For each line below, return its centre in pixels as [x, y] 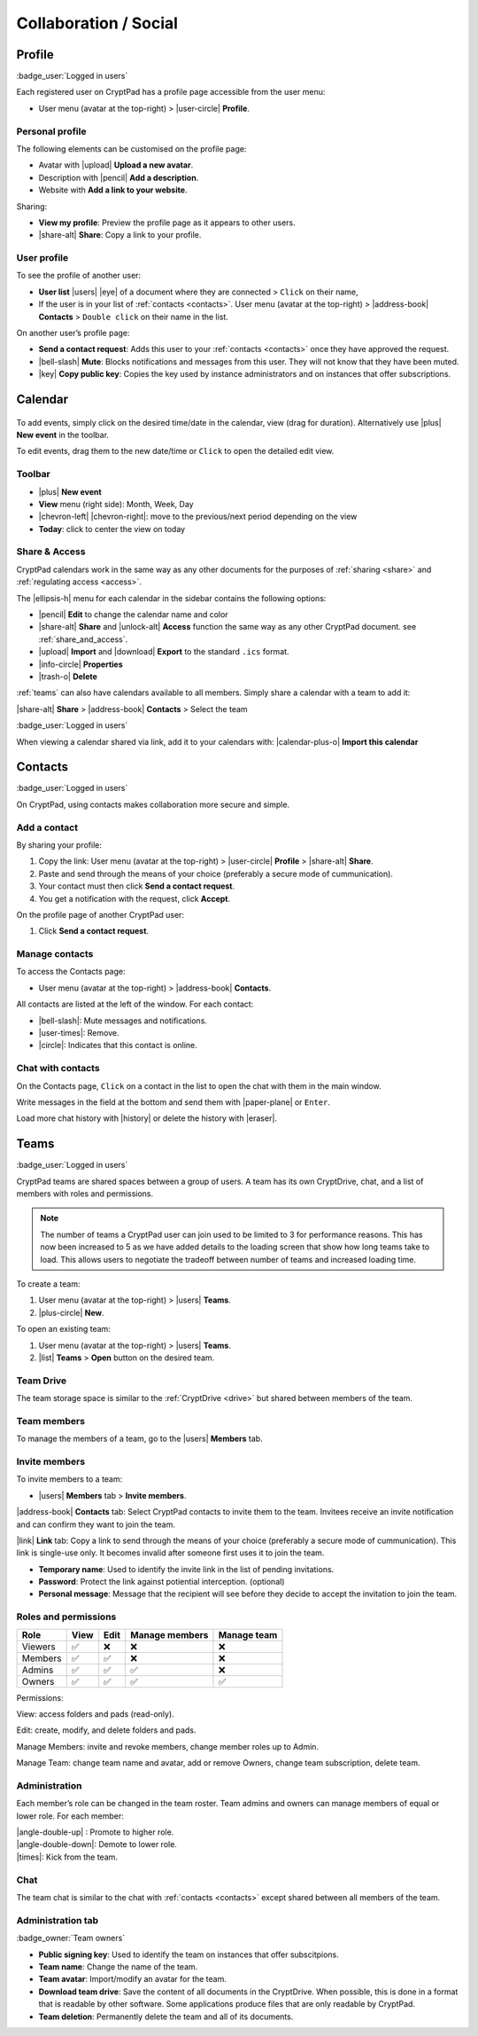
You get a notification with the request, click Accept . [134, 898]
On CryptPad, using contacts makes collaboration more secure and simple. [153, 804]
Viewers [39, 1647]
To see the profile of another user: [79, 276]
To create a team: [48, 1284]
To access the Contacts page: [71, 972]
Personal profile [51, 131]
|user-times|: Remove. [79, 1033]
